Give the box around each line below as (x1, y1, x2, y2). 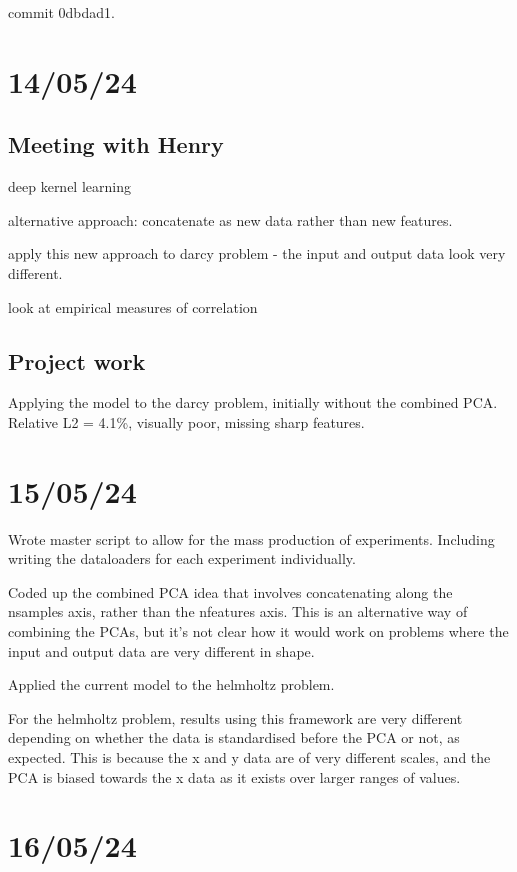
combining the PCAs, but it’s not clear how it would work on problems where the (8, 621, 509, 642)
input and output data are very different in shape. (8, 640, 315, 661)
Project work (8, 345, 146, 376)
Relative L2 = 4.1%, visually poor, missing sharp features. (8, 411, 365, 432)
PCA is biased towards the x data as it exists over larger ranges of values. (8, 766, 461, 787)
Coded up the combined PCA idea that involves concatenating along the (8, 581, 453, 602)
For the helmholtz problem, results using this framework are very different (8, 707, 463, 728)
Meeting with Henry (8, 129, 224, 160)
